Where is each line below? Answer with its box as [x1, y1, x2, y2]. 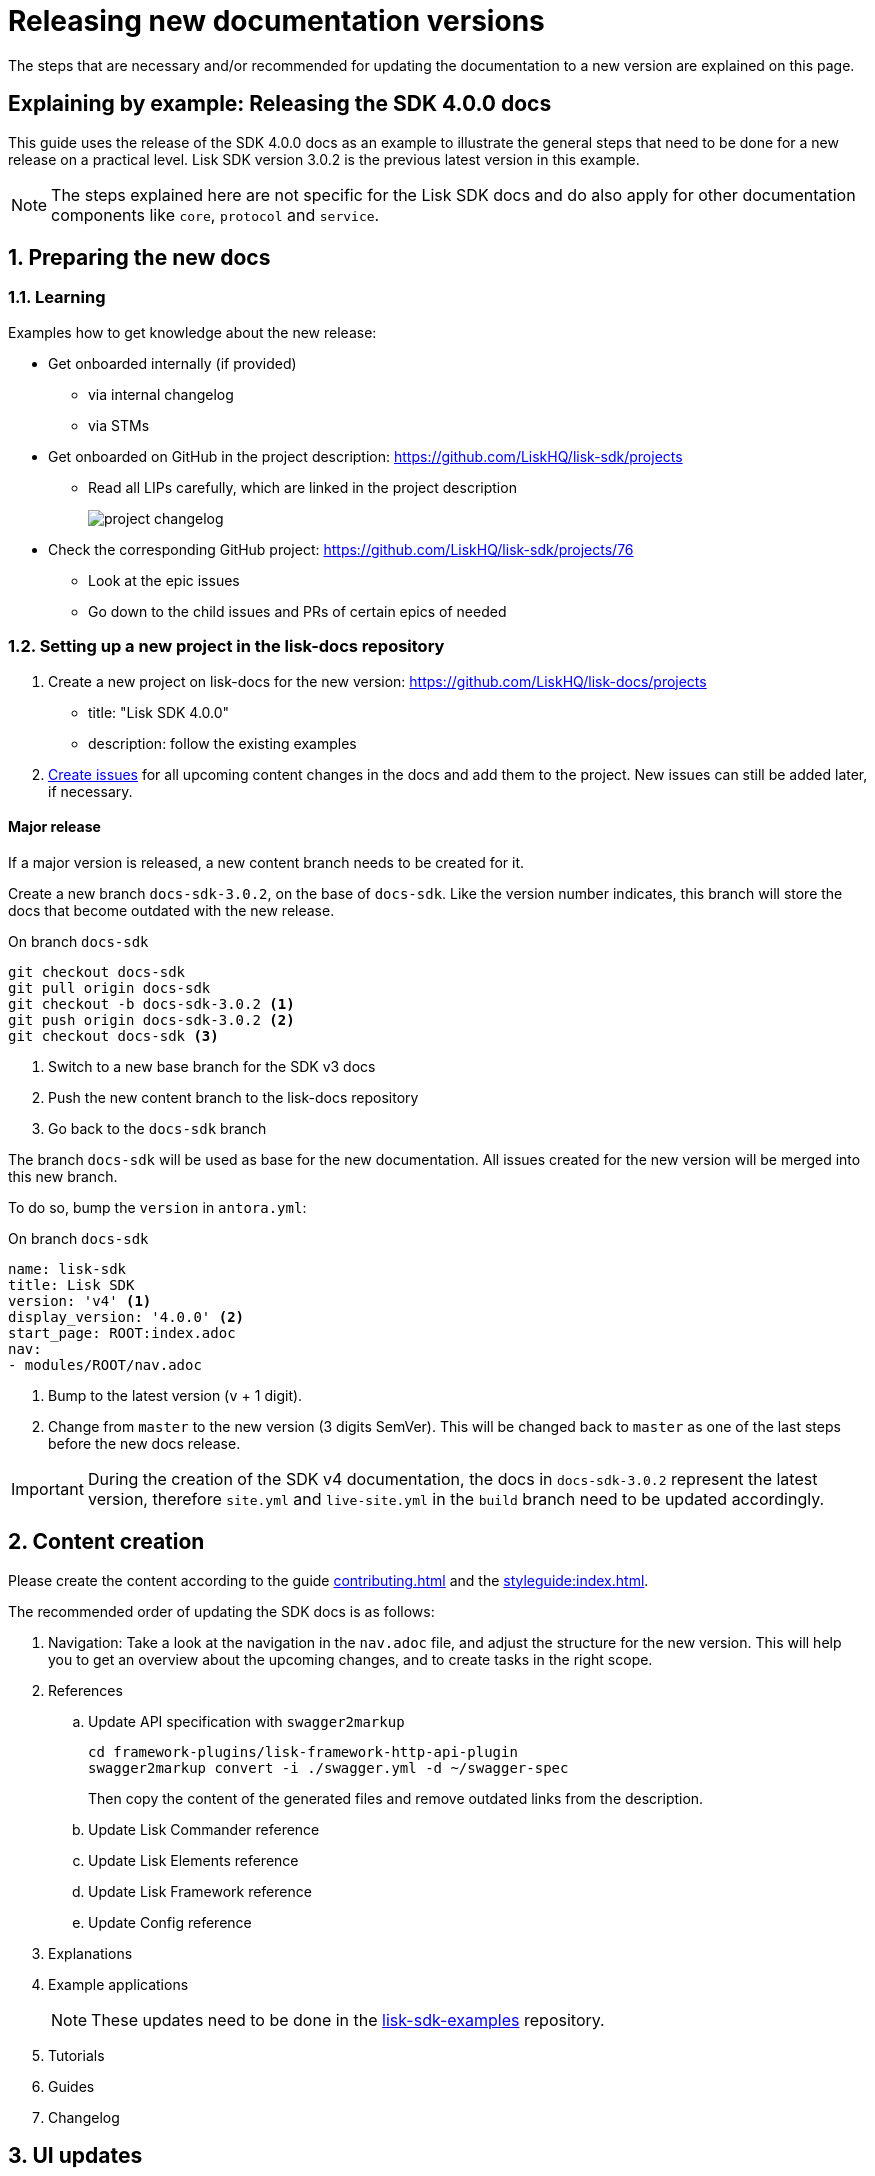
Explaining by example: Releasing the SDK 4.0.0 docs [8, 91, 552, 117]
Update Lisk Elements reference [88, 1851, 299, 1869]
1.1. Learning [8, 287, 106, 308]
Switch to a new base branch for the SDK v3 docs [48, 1057, 376, 1075]
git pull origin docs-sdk [8, 979, 211, 996]
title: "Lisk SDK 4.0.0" [88, 703, 230, 721]
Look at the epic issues [88, 571, 240, 589]
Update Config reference [88, 1913, 252, 1931]
